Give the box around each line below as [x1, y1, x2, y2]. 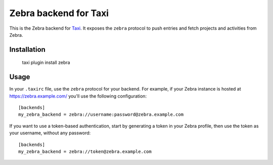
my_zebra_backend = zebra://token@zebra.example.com [18, 148, 152, 154]
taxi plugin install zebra [22, 59, 70, 65]
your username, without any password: [9, 130, 91, 136]
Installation [9, 45, 45, 54]
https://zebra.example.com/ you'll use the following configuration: [9, 93, 147, 99]
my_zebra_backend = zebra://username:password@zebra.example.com [18, 112, 184, 118]
